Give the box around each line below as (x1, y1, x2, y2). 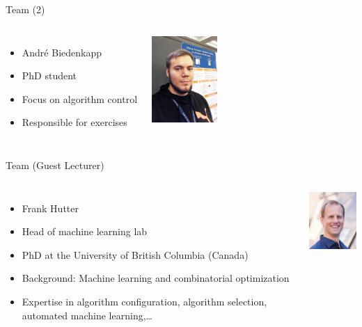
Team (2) (6, 2, 45, 16)
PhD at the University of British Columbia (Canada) (22, 247, 249, 262)
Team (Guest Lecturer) (6, 157, 104, 172)
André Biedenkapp (22, 45, 102, 59)
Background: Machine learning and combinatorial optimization (22, 271, 290, 285)
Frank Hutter (22, 200, 79, 215)
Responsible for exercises (22, 115, 127, 129)
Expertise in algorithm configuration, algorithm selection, (22, 294, 267, 308)
